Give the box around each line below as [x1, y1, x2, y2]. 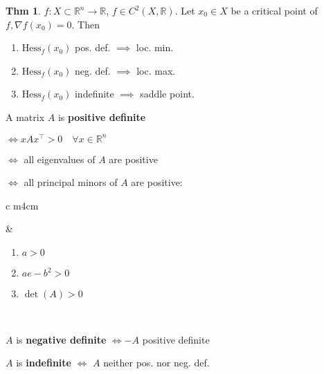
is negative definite [16, 332, 107, 346]
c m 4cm [6, 198, 39, 212]
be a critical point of [231, 3, 318, 17]
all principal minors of [24, 175, 118, 189]
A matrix [6, 109, 45, 124]
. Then [71, 17, 100, 31]
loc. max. [136, 63, 176, 77]
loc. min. [136, 40, 174, 55]
